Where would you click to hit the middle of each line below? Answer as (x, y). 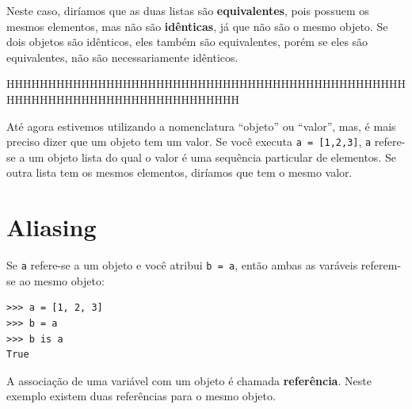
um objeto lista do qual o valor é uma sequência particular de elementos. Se (212, 157)
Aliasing (51, 227)
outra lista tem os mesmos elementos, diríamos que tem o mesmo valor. (179, 172)
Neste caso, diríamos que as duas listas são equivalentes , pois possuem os (188, 10)
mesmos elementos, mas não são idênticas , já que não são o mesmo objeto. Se (197, 26)
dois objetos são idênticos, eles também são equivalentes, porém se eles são (187, 42)
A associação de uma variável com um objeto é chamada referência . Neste (189, 380)
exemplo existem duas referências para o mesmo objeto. (141, 396)
